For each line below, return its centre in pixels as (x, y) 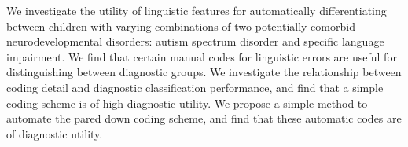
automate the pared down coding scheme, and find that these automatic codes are (204, 118)
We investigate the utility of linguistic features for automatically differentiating (197, 10)
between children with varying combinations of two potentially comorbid (181, 26)
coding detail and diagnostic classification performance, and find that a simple (195, 87)
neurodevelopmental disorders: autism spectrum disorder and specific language (195, 41)
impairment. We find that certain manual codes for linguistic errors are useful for (202, 56)
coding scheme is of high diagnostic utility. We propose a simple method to (187, 103)
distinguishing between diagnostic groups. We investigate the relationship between (204, 72)
